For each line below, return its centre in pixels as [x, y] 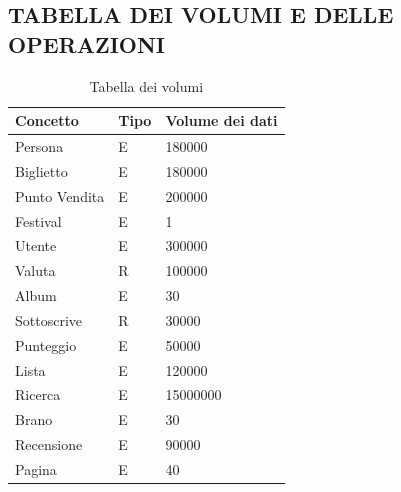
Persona [39, 146]
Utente [36, 245]
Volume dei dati [221, 120]
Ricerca [38, 394]
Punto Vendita [60, 195]
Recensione [49, 444]
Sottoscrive [49, 319]
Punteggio [46, 344]
